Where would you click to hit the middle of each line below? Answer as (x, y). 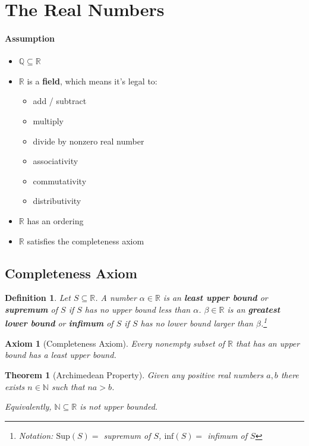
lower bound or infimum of (59, 323)
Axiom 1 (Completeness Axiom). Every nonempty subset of (115, 343)
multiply (48, 120)
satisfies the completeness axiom (86, 241)
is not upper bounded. (119, 406)
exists (15, 386)
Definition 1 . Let (38, 298)
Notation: (36, 435)
